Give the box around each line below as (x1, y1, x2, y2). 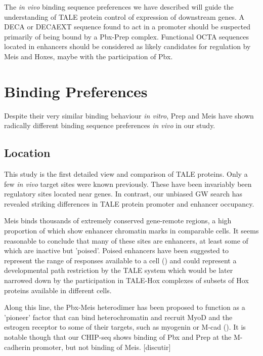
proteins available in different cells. (4, 285, 112, 295)
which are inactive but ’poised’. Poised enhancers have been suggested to (4, 245, 229, 256)
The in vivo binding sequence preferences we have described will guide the (4, 2, 234, 12)
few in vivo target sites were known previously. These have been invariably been (4, 178, 252, 189)
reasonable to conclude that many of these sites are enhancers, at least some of (4, 235, 248, 246)
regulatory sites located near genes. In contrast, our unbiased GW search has (4, 188, 243, 199)
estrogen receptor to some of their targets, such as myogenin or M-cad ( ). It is (4, 322, 246, 332)
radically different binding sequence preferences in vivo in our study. (4, 120, 215, 131)
